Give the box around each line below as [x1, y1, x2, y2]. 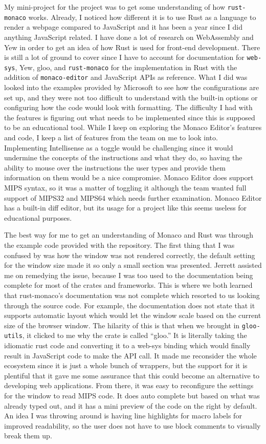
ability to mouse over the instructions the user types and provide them [4, 162, 226, 173]
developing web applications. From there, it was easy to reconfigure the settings [4, 380, 254, 391]
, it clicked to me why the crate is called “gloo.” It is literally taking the [22, 330, 247, 341]
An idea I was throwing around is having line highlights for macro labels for [4, 410, 242, 421]
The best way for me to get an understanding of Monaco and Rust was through [4, 229, 254, 240]
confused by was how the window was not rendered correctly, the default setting [4, 249, 255, 260]
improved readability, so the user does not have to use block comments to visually [4, 420, 261, 431]
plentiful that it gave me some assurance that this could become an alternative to [4, 370, 259, 380]
